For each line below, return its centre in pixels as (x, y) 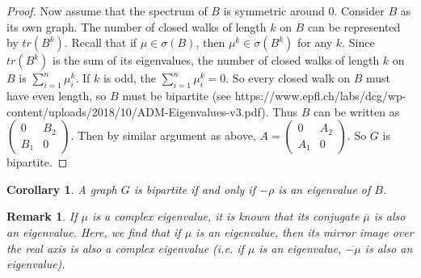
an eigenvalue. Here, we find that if (94, 232)
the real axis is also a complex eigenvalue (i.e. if (125, 248)
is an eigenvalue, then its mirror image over (305, 232)
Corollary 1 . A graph (62, 189)
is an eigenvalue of (324, 189)
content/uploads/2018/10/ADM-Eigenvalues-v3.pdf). (138, 111)
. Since (358, 42)
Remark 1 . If (42, 216)
